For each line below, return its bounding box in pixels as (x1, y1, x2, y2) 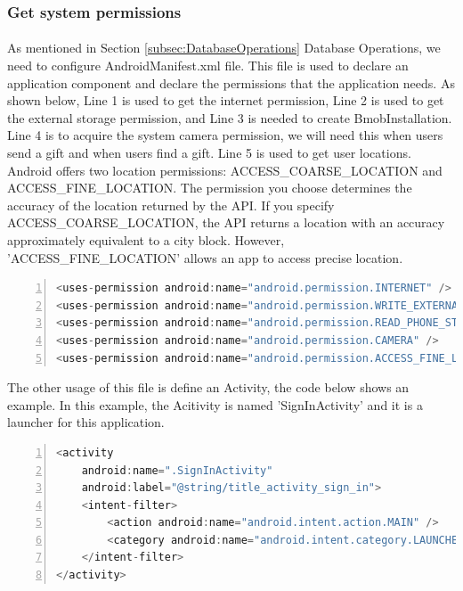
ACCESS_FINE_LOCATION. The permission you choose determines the (7, 178, 412, 197)
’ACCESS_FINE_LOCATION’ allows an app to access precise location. (7, 248, 403, 267)
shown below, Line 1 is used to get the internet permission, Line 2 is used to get (7, 91, 444, 110)
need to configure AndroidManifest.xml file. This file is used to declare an (7, 56, 409, 75)
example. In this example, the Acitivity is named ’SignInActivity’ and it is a (7, 395, 423, 414)
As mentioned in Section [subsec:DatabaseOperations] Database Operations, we (7, 38, 441, 57)
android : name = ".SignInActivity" (81, 464, 273, 477)
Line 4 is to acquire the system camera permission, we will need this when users (7, 126, 443, 144)
